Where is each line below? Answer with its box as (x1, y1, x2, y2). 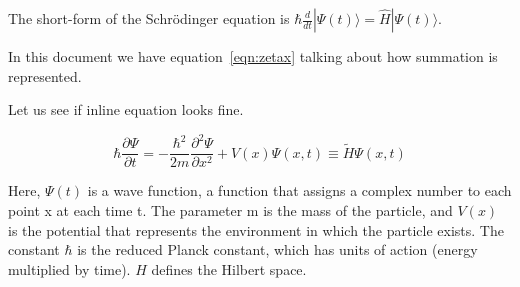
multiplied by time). (8, 258, 131, 279)
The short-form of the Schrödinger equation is (8, 8, 290, 28)
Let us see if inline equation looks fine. (8, 99, 244, 120)
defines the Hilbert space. (151, 258, 307, 279)
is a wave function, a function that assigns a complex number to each (87, 180, 512, 201)
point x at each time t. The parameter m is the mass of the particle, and (8, 199, 453, 220)
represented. (8, 65, 82, 86)
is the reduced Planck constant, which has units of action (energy (77, 239, 478, 260)
